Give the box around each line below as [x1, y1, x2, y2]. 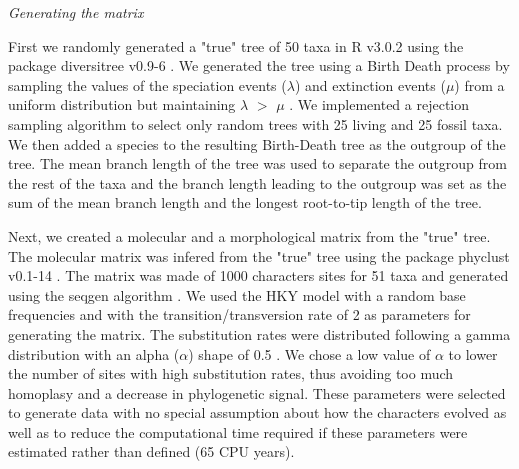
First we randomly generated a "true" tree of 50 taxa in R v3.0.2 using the [8, 35, 464, 56]
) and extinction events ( [294, 74, 446, 95]
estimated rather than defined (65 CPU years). [8, 441, 295, 462]
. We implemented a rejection [289, 94, 470, 115]
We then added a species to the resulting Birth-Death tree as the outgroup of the [8, 133, 506, 154]
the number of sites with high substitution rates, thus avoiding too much [8, 363, 454, 384]
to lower [448, 343, 498, 364]
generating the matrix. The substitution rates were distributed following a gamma [8, 323, 511, 344]
